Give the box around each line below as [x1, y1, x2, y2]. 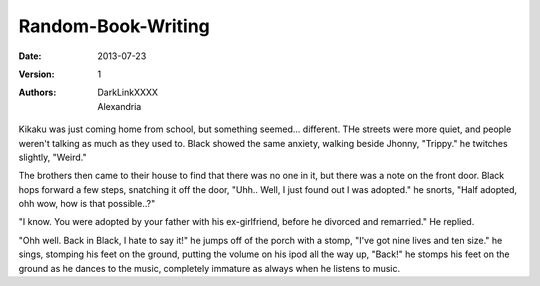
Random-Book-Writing [18, 15, 210, 37]
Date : [18, 50, 42, 62]
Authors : [18, 86, 57, 99]
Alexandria [97, 100, 142, 112]
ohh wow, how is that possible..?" [18, 198, 156, 210]
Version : [18, 68, 55, 80]
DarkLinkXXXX [97, 86, 159, 99]
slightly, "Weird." [18, 151, 87, 163]
